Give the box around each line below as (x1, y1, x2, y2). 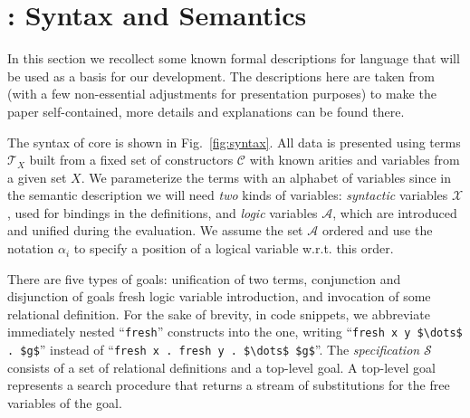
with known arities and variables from (249, 150, 460, 169)
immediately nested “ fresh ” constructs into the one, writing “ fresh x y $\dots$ (7, 322, 463, 341)
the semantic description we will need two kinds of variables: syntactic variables (7, 185, 448, 204)
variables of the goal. (7, 393, 122, 412)
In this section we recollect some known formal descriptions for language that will (7, 49, 460, 68)
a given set (7, 167, 67, 186)
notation (7, 239, 54, 258)
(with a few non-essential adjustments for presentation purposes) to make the (7, 84, 436, 103)
